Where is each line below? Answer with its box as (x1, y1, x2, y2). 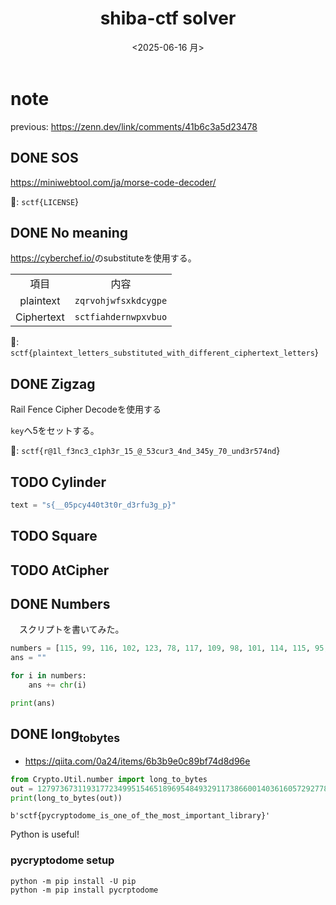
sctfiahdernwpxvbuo (74, 312, 168, 323)
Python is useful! (10, 828, 80, 841)
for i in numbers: (10, 671, 87, 681)
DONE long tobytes (10, 726, 120, 746)
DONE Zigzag (10, 375, 96, 392)
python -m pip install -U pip (10, 876, 137, 886)
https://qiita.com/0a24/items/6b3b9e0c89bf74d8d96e (24, 755, 251, 767)
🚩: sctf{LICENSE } (10, 195, 80, 207)
